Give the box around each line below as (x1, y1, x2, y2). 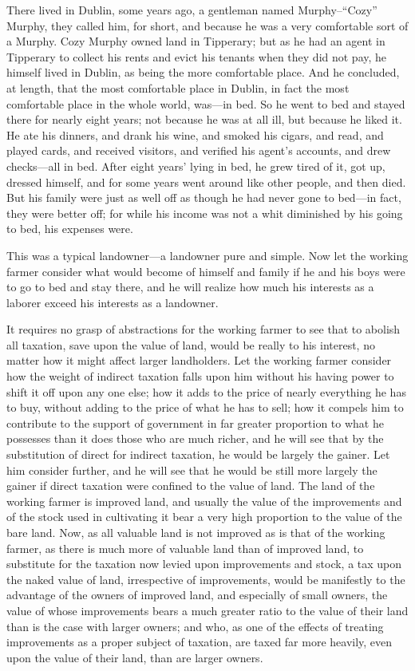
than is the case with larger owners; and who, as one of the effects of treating (6, 618, 384, 634)
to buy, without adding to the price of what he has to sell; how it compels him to (6, 399, 404, 416)
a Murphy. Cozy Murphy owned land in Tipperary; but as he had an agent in (6, 33, 385, 49)
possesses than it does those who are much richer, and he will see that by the (6, 430, 384, 447)
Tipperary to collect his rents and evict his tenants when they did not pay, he (6, 48, 387, 65)
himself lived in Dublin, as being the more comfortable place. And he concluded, (6, 64, 400, 81)
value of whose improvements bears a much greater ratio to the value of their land (6, 602, 409, 618)
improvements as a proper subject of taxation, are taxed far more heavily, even (6, 634, 393, 650)
